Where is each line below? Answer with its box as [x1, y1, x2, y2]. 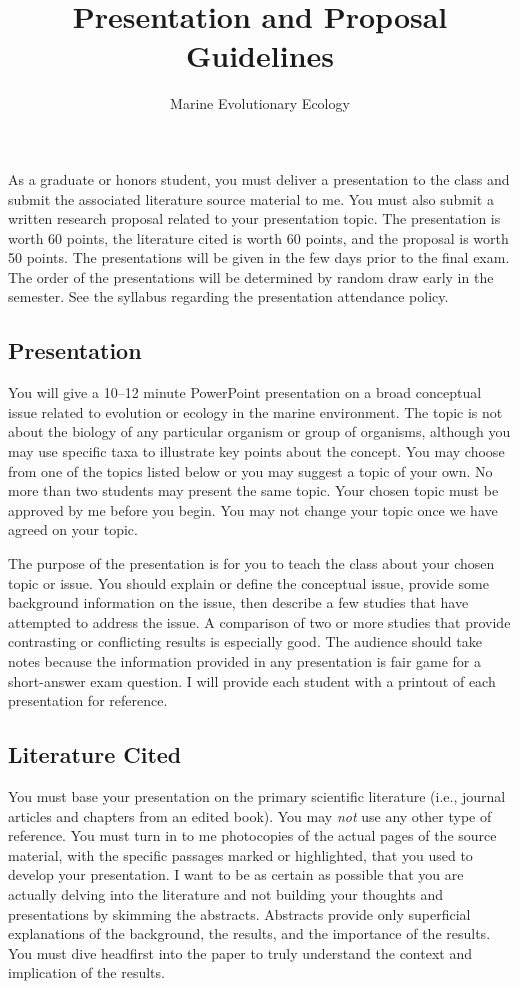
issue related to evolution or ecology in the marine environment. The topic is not [8, 401, 503, 422]
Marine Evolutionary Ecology [170, 93, 350, 114]
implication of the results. [8, 962, 165, 983]
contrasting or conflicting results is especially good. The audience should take [8, 631, 482, 652]
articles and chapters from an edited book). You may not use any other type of [8, 805, 492, 826]
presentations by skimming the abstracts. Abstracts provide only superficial [8, 903, 471, 924]
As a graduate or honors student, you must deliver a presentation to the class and [8, 168, 510, 189]
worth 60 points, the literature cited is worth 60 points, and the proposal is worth [8, 227, 509, 248]
